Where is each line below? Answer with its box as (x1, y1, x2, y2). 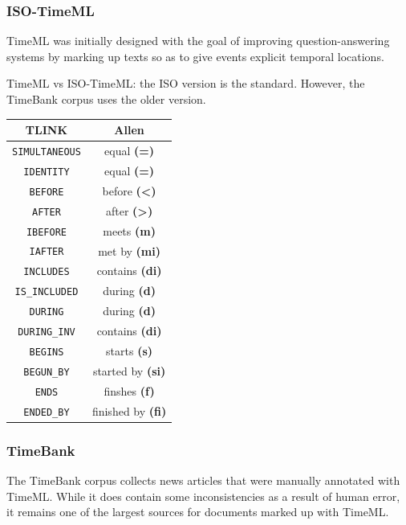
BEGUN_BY (23, 366, 70, 378)
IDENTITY (23, 166, 70, 178)
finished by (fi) (91, 402, 167, 419)
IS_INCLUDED (14, 286, 79, 298)
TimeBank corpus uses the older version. (6, 91, 206, 107)
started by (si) (92, 362, 166, 379)
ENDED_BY (23, 406, 70, 418)
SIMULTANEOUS (12, 146, 81, 158)
